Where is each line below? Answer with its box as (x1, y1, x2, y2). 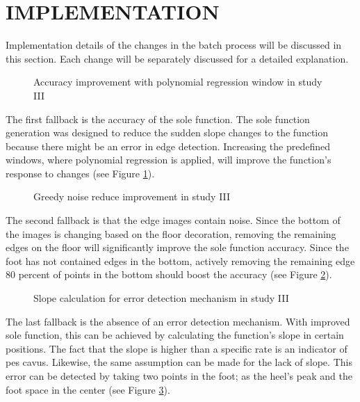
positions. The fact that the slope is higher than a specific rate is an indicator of (6, 341, 347, 355)
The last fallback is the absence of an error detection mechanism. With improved (6, 314, 350, 328)
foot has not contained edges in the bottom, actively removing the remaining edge (6, 253, 355, 268)
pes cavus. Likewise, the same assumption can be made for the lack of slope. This (6, 355, 352, 369)
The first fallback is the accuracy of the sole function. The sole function (6, 111, 310, 126)
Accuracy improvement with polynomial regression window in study (33, 74, 322, 89)
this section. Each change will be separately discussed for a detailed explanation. (6, 51, 349, 65)
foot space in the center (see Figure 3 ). (6, 382, 170, 396)
